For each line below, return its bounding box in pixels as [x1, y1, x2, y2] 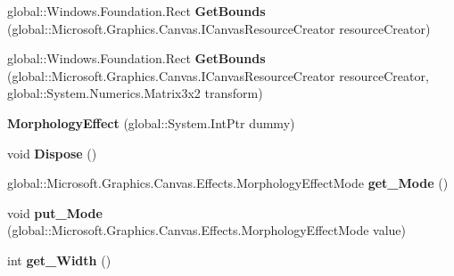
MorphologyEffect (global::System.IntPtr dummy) [7, 113, 295, 132]
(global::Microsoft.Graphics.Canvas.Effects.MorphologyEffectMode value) [7, 221, 407, 239]
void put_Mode [7, 203, 103, 222]
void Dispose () [7, 143, 97, 162]
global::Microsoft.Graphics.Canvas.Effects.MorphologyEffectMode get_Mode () [7, 174, 449, 192]
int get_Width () [7, 250, 111, 269]
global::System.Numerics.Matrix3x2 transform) [7, 84, 263, 102]
